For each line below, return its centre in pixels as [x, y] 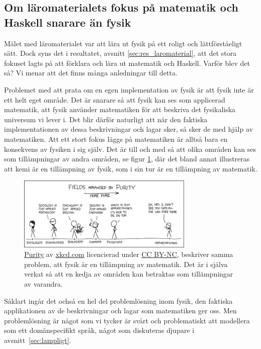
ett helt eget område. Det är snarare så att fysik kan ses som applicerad [115, 99]
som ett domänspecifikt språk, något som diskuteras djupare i [99, 330]
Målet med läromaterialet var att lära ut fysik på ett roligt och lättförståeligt [123, 43]
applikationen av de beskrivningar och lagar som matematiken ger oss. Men [120, 311]
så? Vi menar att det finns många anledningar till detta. [91, 73]
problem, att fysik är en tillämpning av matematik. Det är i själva [126, 264]
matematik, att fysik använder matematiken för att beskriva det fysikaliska [120, 109]
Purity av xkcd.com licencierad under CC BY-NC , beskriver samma [129, 254]
